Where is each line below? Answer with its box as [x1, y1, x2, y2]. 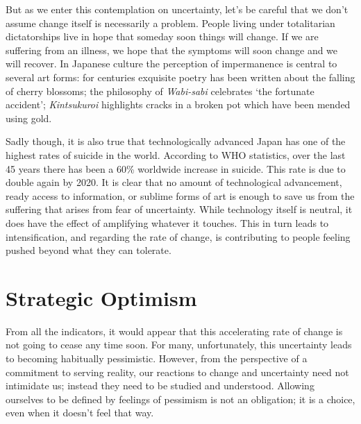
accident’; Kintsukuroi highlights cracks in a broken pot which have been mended [6, 97, 351, 112]
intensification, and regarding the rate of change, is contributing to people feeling [6, 229, 351, 244]
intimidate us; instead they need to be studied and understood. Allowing [6, 378, 314, 393]
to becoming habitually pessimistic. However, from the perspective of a [6, 351, 308, 365]
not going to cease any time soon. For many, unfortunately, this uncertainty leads [6, 337, 352, 352]
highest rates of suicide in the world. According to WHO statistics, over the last [6, 147, 346, 162]
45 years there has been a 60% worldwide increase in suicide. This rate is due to [6, 161, 346, 176]
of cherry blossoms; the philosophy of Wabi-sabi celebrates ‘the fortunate [6, 83, 314, 98]
